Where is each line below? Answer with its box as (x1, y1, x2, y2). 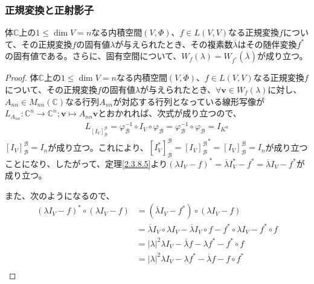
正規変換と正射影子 (5, 2, 94, 17)
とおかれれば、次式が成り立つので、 (98, 107, 242, 119)
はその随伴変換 (237, 37, 297, 50)
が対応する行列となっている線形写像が (113, 95, 265, 107)
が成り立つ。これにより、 (48, 140, 149, 153)
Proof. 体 (5, 71, 39, 84)
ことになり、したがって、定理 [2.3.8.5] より (5, 157, 168, 169)
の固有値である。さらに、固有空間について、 (5, 49, 182, 62)
